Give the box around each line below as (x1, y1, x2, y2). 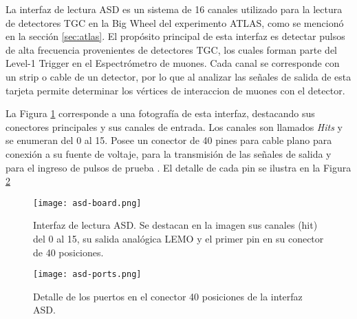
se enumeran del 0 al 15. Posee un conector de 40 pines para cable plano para (6, 133, 332, 147)
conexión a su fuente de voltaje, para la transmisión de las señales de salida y (6, 146, 332, 161)
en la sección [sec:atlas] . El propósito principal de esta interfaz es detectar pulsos (6, 29, 345, 43)
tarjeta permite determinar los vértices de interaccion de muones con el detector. (6, 83, 345, 97)
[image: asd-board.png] (33, 198, 142, 208)
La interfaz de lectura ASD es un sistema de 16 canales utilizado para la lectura (6, 2, 343, 16)
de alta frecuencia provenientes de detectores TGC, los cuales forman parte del (6, 42, 337, 56)
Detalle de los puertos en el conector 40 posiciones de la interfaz (33, 289, 303, 303)
